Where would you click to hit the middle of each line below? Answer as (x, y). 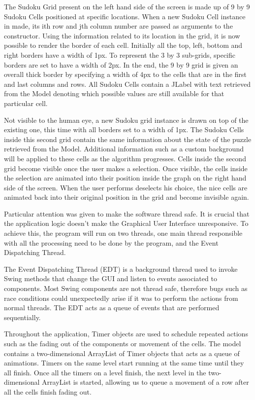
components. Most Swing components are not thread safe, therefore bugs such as (126, 288)
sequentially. (22, 317)
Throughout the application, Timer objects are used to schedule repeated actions (126, 334)
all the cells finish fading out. (48, 391)
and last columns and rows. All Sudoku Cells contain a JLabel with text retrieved (127, 84)
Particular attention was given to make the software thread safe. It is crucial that (127, 213)
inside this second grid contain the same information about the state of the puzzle (128, 139)
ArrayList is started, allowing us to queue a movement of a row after (145, 382)
